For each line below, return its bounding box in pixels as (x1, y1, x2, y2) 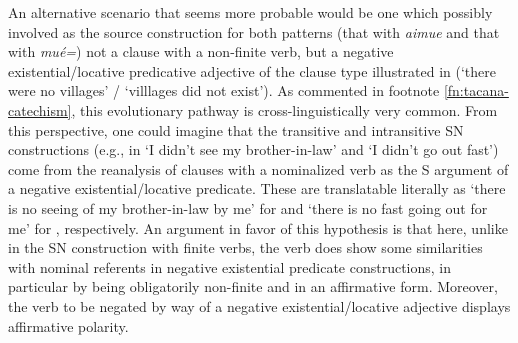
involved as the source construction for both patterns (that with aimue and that (8, 21, 500, 42)
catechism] (8, 99, 72, 120)
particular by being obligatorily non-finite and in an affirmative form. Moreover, (8, 276, 498, 297)
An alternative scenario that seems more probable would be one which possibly (8, 2, 493, 22)
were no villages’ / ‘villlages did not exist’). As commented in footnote (8, 80, 440, 101)
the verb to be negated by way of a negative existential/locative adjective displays (8, 295, 511, 316)
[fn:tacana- (443, 80, 509, 101)
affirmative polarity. (8, 315, 129, 336)
